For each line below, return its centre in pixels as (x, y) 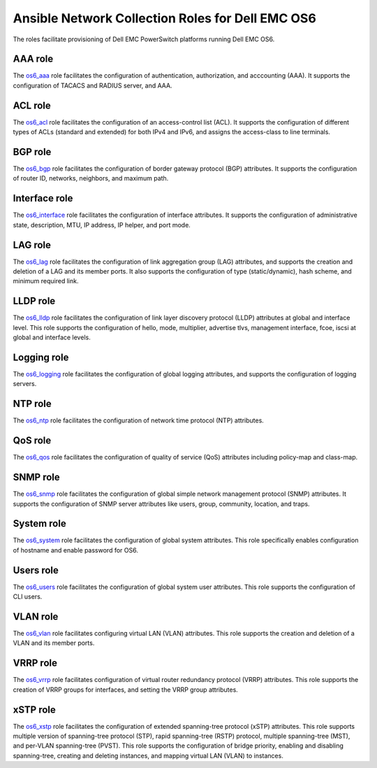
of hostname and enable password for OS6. (76, 550)
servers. (25, 384)
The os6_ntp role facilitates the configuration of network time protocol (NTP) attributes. (139, 420)
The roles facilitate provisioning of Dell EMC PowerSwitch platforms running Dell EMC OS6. (144, 39)
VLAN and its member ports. (54, 643)
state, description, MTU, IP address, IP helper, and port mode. (102, 225)
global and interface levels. (52, 337)
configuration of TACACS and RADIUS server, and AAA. (93, 85)
